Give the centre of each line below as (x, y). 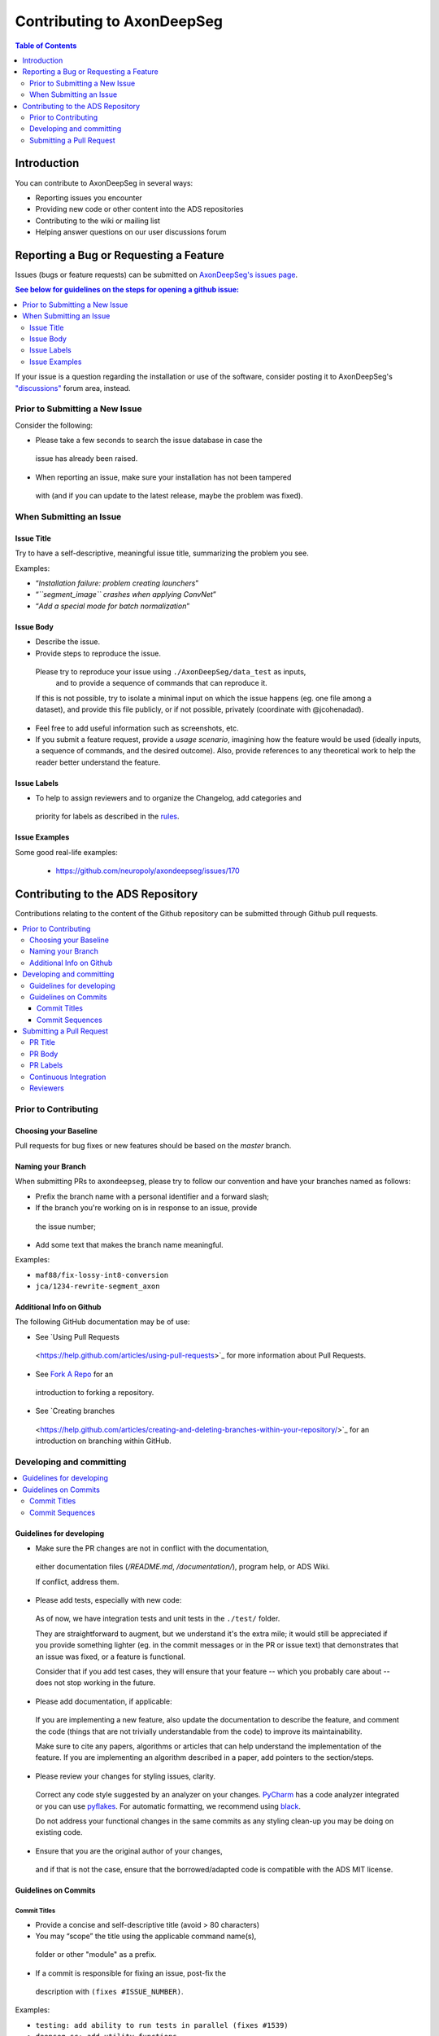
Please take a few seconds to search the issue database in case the (149, 441)
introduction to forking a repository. (95, 1393)
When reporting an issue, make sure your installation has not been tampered (163, 477)
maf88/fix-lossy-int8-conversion (102, 1275)
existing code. (59, 1832)
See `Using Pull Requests (77, 1336)
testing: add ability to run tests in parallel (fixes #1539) (162, 2025)
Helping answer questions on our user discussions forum (131, 232)
